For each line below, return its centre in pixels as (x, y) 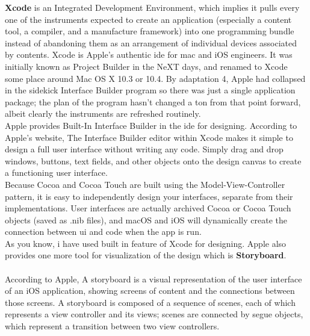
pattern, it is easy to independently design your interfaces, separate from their (149, 196)
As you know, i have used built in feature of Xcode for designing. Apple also (146, 243)
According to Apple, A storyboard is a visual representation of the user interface (153, 278)
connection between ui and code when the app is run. (103, 232)
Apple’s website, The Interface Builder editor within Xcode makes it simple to (149, 137)
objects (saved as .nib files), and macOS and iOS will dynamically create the (146, 219)
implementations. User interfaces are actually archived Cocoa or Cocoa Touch (148, 208)
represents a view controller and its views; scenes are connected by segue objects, (154, 314)
